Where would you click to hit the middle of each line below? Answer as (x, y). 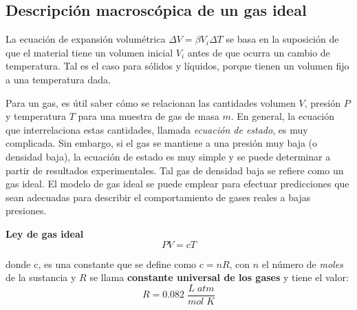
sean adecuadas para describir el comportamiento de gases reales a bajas (158, 197)
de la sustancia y (41, 277)
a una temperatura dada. (58, 79)
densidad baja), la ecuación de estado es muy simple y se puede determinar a (168, 156)
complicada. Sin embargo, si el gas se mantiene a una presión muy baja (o (162, 143)
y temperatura (36, 116)
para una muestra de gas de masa (149, 116)
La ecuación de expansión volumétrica (86, 39)
